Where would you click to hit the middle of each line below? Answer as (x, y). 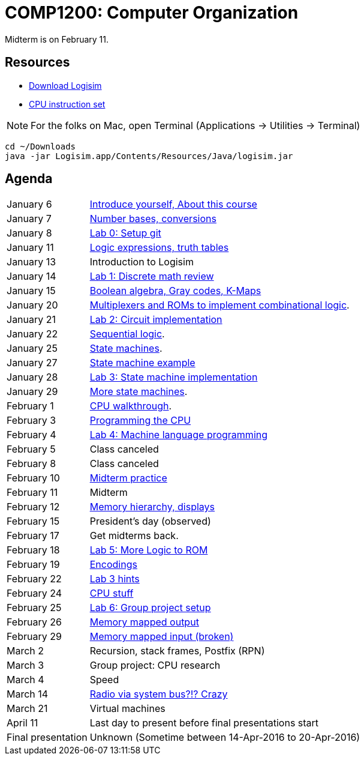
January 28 (32, 377)
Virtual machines (127, 709)
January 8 (29, 233)
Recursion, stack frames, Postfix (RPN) (177, 651)
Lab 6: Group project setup (150, 608)
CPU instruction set (67, 104)
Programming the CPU (140, 421)
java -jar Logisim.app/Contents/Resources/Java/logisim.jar (149, 156)
